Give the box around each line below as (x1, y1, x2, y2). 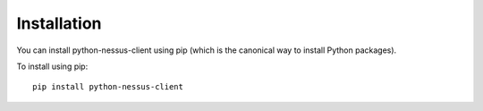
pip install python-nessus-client (32, 81, 183, 92)
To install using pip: (16, 61, 89, 72)
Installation (16, 13, 102, 33)
